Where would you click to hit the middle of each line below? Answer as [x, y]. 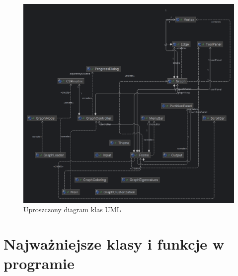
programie [39, 263]
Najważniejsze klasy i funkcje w [114, 244]
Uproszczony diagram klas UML [72, 209]
